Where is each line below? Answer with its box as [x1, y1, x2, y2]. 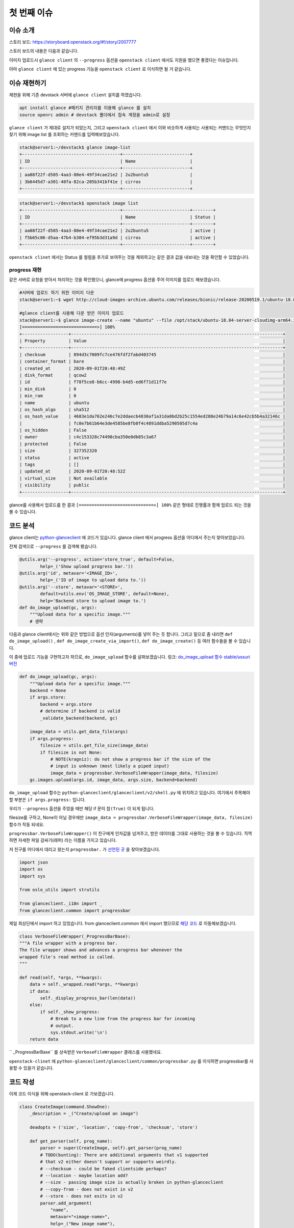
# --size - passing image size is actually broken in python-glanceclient [40, 1179, 224, 1185]
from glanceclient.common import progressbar [19, 908, 131, 913]
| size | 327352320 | [19, 448, 286, 454]
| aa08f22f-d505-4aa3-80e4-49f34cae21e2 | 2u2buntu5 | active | [19, 228, 216, 233]
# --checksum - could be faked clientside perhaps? [40, 1166, 167, 1172]
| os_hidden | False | [19, 427, 286, 433]
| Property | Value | [19, 338, 286, 343]
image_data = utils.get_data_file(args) [29, 729, 128, 734]
